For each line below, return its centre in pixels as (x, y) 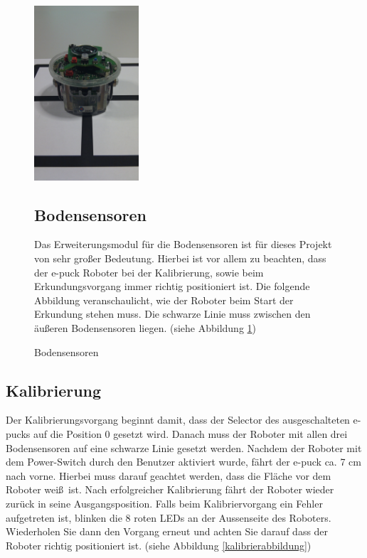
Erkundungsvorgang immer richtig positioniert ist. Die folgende (172, 286)
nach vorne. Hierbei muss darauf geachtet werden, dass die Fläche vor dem (169, 475)
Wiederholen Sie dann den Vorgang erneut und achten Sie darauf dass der (167, 531)
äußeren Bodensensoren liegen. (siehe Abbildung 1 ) (145, 328)
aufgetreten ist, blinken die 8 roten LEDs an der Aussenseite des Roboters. (169, 517)
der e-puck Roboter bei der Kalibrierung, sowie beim (149, 272)
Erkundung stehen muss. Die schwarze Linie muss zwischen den (172, 314)
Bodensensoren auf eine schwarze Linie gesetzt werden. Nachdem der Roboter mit (184, 447)
